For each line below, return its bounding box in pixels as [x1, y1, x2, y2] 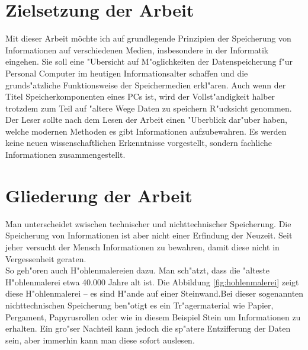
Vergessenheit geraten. [5, 252, 86, 265]
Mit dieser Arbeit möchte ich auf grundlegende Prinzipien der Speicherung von [5, 32, 291, 44]
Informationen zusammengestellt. [5, 148, 126, 161]
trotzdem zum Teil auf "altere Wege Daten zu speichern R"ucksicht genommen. [5, 101, 292, 114]
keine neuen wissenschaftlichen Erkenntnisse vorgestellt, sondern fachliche [5, 136, 272, 149]
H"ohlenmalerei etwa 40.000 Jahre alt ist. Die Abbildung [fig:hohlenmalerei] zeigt [5, 275, 299, 288]
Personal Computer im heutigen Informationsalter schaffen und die [5, 66, 248, 79]
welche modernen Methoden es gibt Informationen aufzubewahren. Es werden [5, 125, 287, 137]
